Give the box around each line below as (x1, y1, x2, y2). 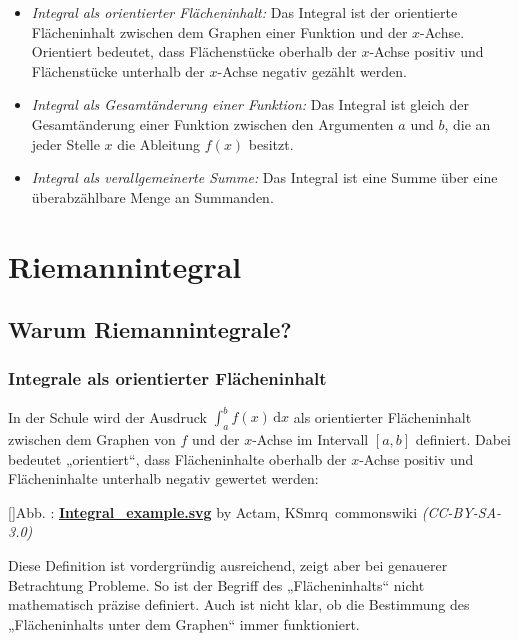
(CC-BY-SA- (421, 501, 502, 522)
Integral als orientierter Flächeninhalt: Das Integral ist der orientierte (31, 2, 458, 22)
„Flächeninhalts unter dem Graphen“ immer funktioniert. (8, 613, 360, 634)
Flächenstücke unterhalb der (31, 60, 205, 81)
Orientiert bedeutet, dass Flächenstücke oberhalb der (31, 41, 357, 62)
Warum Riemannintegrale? (8, 314, 292, 345)
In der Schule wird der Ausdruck (8, 406, 207, 427)
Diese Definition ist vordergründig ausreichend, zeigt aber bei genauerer (8, 554, 448, 575)
